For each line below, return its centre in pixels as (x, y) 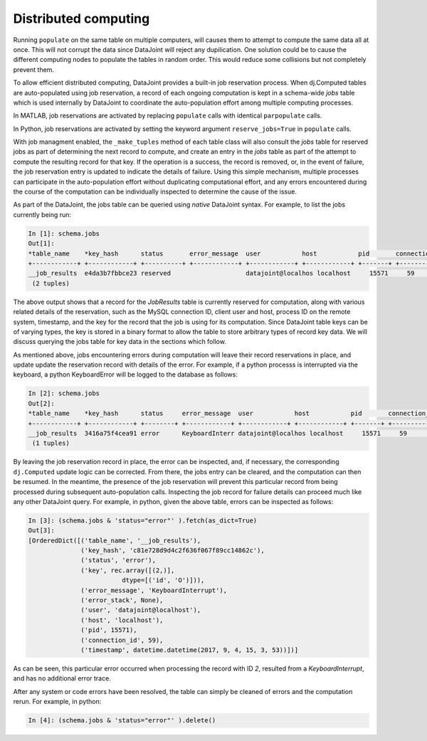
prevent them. (34, 69)
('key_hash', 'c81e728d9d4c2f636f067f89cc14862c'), (173, 551)
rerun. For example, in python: (57, 702)
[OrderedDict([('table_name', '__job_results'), (115, 540)
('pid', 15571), (109, 630)
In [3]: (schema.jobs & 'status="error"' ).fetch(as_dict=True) (143, 520)
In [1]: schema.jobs (64, 233)
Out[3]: (41, 531)
